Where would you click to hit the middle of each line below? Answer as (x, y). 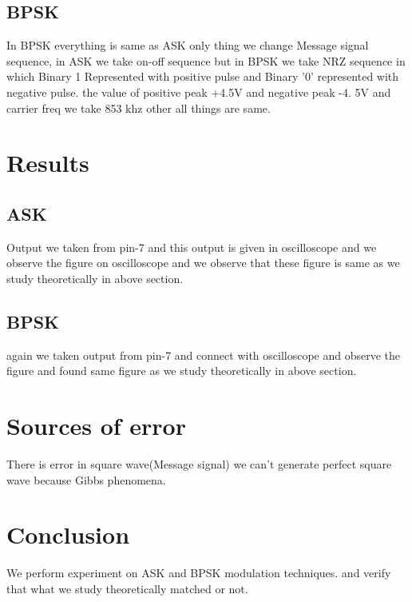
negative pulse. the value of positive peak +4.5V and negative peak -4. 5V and (199, 92)
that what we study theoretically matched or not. (127, 588)
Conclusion (68, 534)
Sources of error (96, 426)
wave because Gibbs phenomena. (86, 479)
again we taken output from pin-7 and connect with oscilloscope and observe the (204, 355)
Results (48, 163)
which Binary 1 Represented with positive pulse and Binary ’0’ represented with (203, 76)
